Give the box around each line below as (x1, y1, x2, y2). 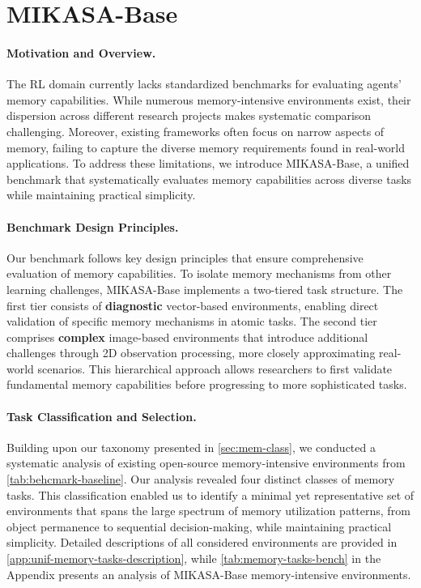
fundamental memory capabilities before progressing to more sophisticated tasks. (6, 376, 407, 393)
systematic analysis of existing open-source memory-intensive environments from (6, 454, 406, 471)
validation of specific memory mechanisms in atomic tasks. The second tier (6, 313, 377, 330)
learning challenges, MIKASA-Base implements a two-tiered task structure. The (6, 280, 403, 297)
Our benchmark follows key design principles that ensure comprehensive (6, 249, 364, 266)
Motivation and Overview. (6, 44, 156, 61)
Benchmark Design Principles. (6, 218, 179, 235)
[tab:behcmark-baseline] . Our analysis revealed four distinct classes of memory (6, 471, 395, 488)
